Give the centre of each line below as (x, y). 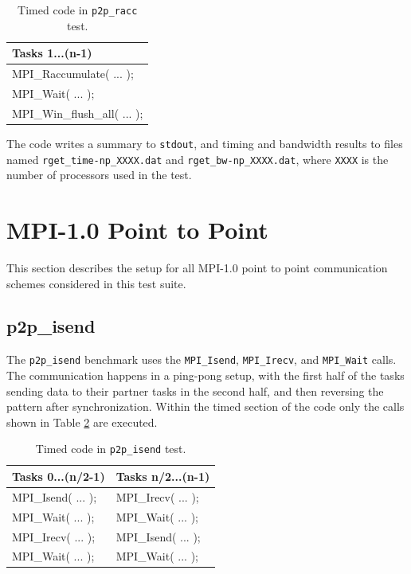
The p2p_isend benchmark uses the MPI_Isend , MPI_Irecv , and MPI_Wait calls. (202, 359)
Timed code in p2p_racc (78, 10)
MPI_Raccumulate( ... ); (73, 74)
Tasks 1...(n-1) (52, 53)
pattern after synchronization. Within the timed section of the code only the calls (205, 406)
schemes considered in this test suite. (96, 283)
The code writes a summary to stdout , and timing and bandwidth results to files (205, 143)
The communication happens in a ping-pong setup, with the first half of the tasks (205, 375)
